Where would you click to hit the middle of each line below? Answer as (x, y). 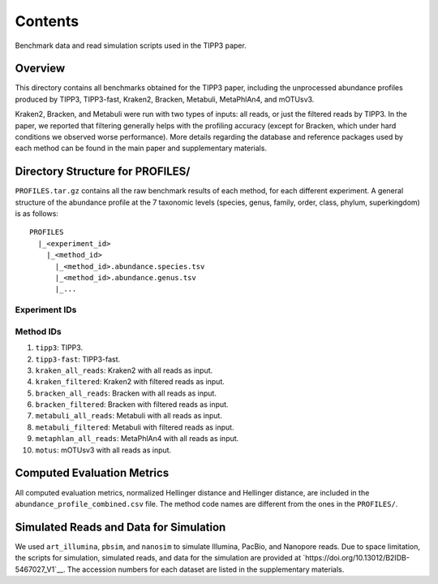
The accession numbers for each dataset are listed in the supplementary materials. (206, 569)
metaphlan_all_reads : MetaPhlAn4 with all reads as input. (137, 439)
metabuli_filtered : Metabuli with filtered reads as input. (135, 427)
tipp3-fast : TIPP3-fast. (78, 359)
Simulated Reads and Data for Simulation (120, 527)
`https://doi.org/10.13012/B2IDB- (356, 558)
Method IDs (38, 331)
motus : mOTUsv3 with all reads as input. (103, 450)
